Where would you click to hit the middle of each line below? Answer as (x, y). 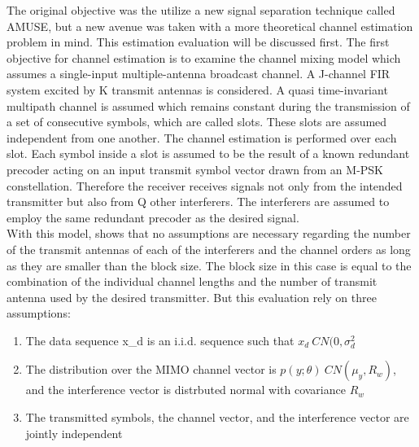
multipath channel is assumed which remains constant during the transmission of (208, 105)
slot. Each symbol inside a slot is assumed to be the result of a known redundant (208, 153)
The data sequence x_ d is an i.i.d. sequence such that (160, 340)
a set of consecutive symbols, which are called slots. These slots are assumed (197, 122)
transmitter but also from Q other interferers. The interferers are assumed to (198, 202)
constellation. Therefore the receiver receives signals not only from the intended (205, 185)
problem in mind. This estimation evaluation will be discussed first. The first (198, 42)
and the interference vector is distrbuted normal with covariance (185, 390)
